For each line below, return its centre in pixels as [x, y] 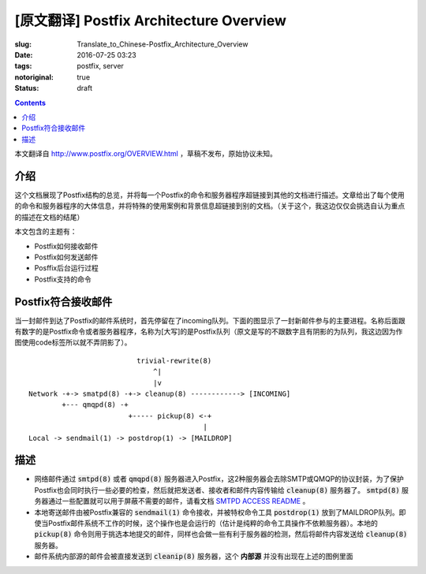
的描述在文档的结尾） [49, 217]
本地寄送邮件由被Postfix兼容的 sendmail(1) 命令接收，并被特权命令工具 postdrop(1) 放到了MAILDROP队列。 [217, 512]
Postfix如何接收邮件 [66, 246]
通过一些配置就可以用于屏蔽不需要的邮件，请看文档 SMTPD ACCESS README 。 [179, 501]
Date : [24, 54]
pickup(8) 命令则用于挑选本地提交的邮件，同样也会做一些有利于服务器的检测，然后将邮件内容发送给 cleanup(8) [221, 534]
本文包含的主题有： [46, 232]
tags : [23, 66]
